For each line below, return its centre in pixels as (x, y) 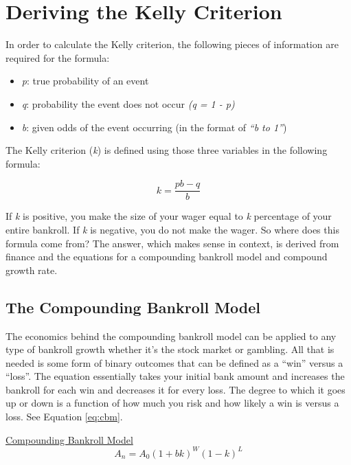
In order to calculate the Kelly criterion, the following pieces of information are (172, 44)
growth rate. (32, 270)
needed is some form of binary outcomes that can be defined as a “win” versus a (174, 362)
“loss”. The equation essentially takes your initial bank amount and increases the (175, 376)
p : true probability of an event (85, 81)
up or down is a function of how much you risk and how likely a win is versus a (172, 403)
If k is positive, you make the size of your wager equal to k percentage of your (169, 216)
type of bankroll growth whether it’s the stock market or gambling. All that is (170, 349)
